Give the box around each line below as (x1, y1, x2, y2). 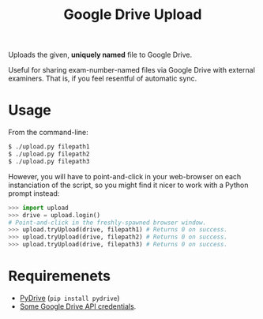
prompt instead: (8, 188, 60, 198)
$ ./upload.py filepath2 (8, 150, 90, 158)
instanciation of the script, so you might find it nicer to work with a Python (8, 180, 249, 190)
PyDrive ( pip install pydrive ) (19, 293, 120, 302)
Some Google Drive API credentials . (19, 302, 137, 311)
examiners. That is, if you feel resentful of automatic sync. (8, 73, 197, 84)
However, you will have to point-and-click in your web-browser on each (8, 171, 242, 181)
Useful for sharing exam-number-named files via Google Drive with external (8, 66, 255, 75)
